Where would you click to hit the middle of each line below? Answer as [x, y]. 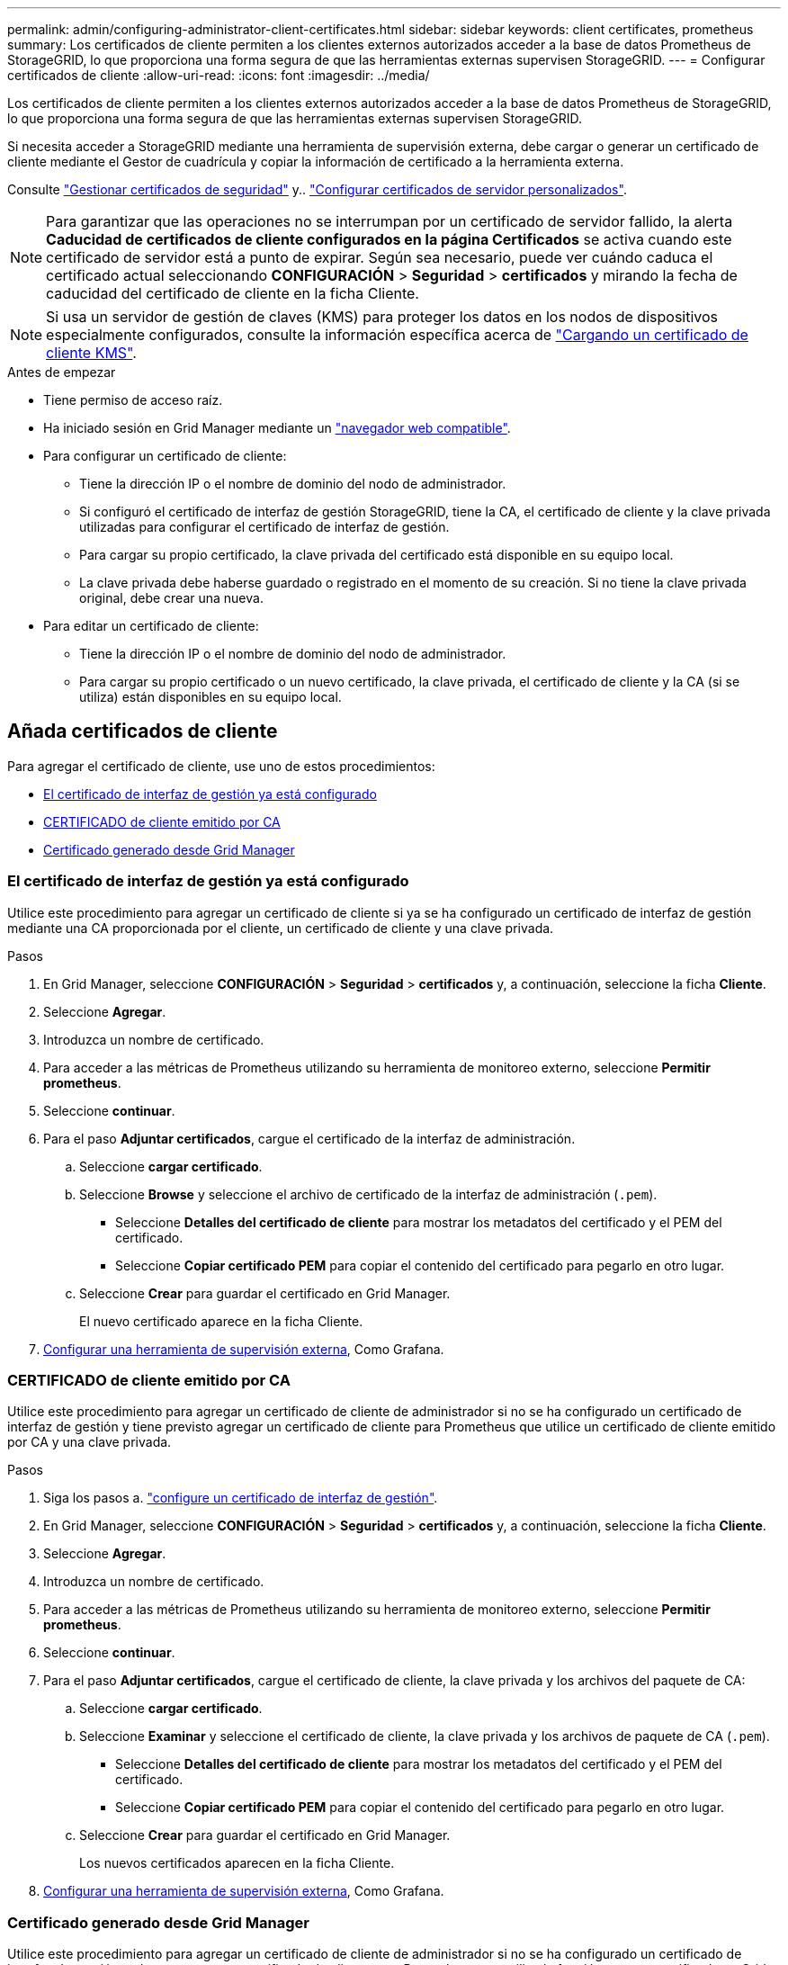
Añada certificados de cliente [143, 731]
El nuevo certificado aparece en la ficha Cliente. [221, 1321]
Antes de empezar [62, 372]
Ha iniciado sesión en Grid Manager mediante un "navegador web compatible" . [277, 428]
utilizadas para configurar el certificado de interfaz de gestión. [264, 527]
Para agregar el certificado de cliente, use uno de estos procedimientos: [221, 766]
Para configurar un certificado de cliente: [165, 456]
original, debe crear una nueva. [171, 598]
